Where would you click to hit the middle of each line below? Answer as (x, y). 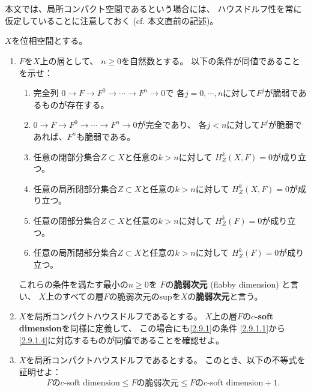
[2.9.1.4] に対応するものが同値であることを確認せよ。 (122, 339)
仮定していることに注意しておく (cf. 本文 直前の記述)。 (112, 20)
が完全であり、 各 (172, 125)
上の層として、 (69, 60)
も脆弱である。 (106, 136)
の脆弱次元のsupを (145, 296)
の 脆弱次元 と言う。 (225, 296)
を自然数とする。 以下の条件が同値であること (211, 60)
